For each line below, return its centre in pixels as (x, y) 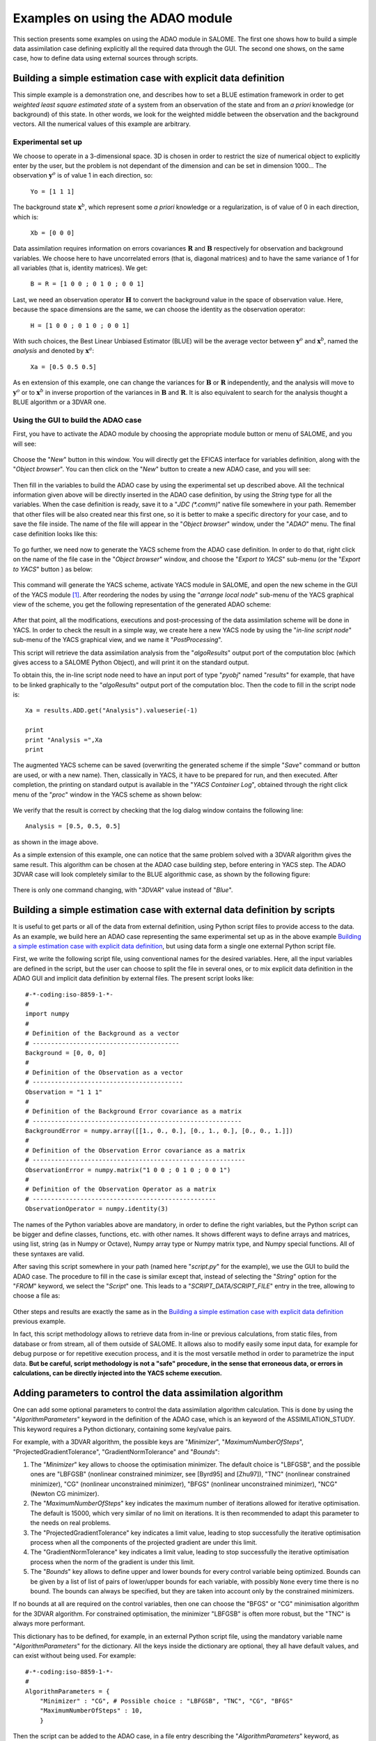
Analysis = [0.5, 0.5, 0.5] (73, 826)
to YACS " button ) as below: (53, 569)
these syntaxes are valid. (49, 1254)
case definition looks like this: (55, 533)
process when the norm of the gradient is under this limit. (112, 1562)
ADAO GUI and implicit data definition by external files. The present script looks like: (133, 978)
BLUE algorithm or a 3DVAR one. (60, 402)
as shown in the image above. (56, 842)
